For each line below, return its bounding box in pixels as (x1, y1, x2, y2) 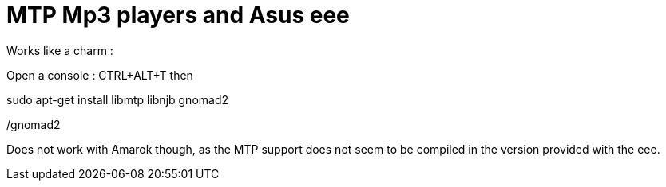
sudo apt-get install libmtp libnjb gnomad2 (6, 92, 229, 107)
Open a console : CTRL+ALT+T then (6, 68, 193, 82)
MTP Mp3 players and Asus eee (6, 2, 350, 29)
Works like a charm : (6, 43, 113, 57)
